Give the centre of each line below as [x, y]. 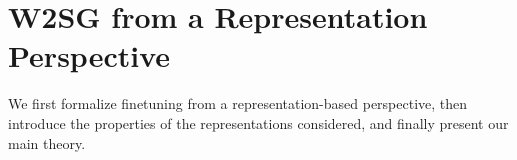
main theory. [47, 142]
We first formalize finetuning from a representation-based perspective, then [238, 103]
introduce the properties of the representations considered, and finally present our [258, 122]
